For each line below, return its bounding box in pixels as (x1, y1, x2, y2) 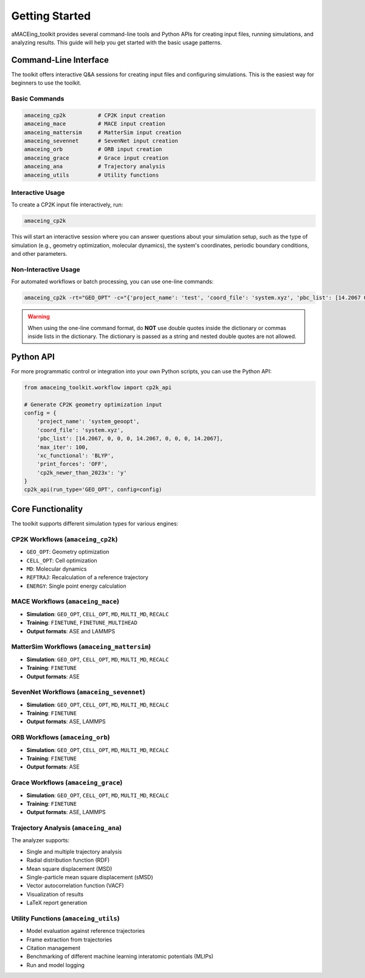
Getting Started (11, 9, 91, 23)
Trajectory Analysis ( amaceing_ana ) (11, 824, 122, 832)
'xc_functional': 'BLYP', (36, 452, 114, 459)
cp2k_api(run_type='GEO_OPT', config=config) (24, 486, 162, 493)
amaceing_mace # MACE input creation (24, 121, 165, 127)
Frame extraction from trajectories (26, 935, 113, 943)
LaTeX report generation (26, 899, 88, 907)
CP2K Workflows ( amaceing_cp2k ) (11, 535, 118, 543)
